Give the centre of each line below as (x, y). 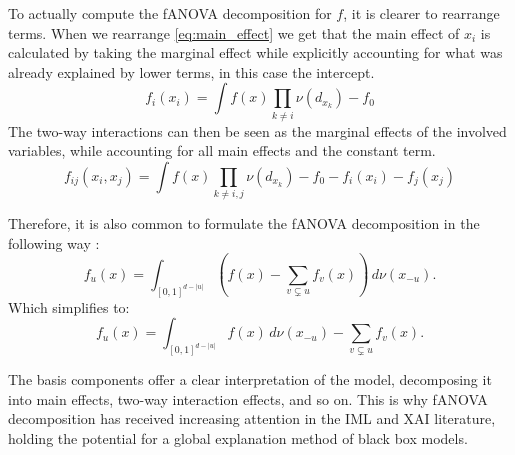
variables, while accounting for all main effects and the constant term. (222, 150)
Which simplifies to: (69, 306)
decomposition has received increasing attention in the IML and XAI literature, (252, 418)
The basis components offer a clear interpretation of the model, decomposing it (250, 379)
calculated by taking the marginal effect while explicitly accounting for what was (255, 52)
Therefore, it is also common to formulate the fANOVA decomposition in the (244, 223)
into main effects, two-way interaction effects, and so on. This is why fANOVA (248, 398)
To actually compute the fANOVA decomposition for (170, 13)
